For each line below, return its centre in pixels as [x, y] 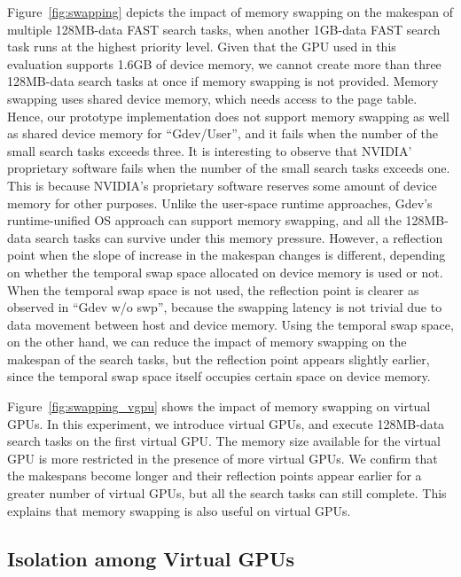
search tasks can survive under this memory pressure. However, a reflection [239, 237]
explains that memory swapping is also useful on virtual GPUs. [179, 510]
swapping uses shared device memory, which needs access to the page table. [212, 98]
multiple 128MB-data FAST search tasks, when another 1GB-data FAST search [224, 29]
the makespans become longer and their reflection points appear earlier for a [215, 476]
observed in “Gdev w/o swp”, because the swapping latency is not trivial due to [225, 307]
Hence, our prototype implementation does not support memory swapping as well [229, 116]
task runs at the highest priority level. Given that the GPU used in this [202, 47]
